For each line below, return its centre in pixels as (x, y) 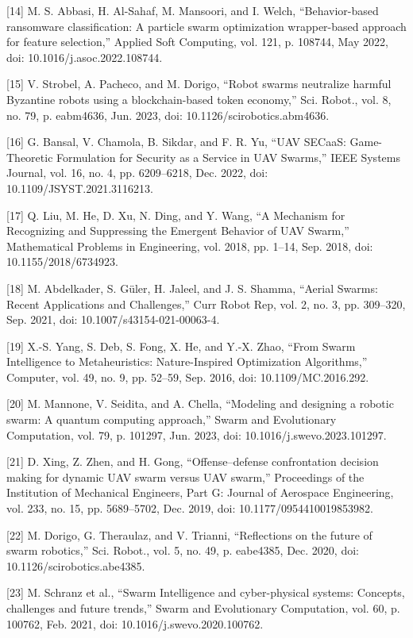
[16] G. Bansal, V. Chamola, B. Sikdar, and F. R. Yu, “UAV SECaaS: (176, 142)
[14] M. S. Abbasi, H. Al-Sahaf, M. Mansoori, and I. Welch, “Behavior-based (193, 10)
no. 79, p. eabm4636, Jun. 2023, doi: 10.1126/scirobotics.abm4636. (168, 115)
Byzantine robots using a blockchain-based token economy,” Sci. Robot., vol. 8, (199, 99)
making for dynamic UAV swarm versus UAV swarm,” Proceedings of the (185, 477)
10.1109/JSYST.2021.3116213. (80, 188)
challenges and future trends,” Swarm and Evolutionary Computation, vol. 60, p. (203, 608)
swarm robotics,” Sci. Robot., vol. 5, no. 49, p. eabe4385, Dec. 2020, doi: (183, 550)
